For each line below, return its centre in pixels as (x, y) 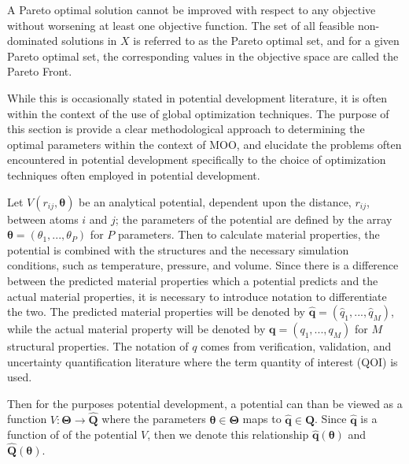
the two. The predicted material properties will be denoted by (157, 312)
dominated (33, 41)
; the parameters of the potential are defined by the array (254, 219)
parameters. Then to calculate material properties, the (249, 234)
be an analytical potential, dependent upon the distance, (215, 201)
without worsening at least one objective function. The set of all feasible (181, 25)
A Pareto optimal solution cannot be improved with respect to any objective (192, 9)
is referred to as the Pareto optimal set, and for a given (266, 41)
